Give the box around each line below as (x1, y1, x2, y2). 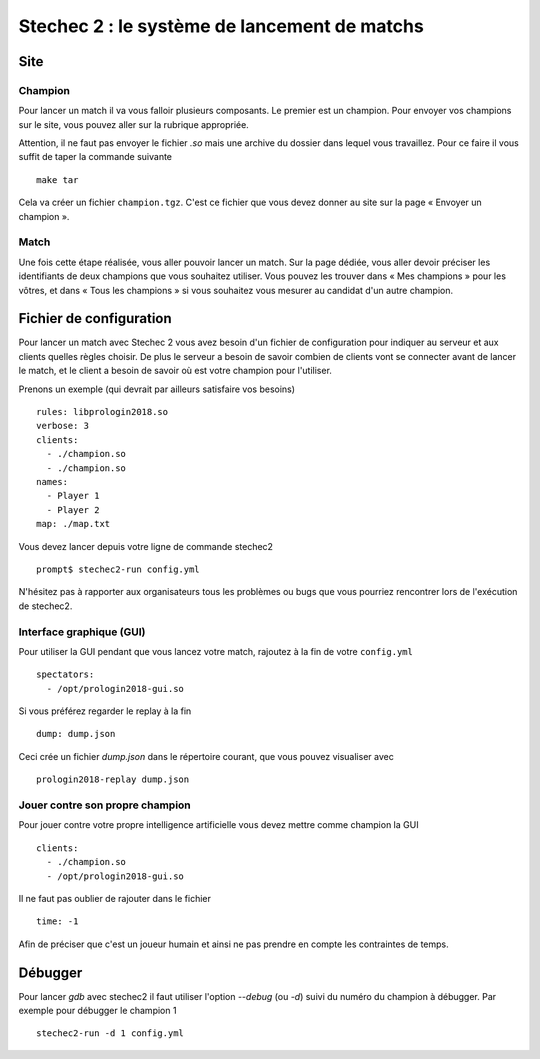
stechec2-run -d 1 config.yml (36, 1028, 185, 1039)
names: (36, 476, 69, 487)
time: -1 (36, 916, 79, 927)
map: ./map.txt (36, 518, 111, 530)
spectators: (36, 669, 95, 680)
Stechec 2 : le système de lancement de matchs (18, 15, 424, 37)
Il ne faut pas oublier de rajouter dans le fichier (18, 892, 212, 904)
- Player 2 (46, 504, 100, 515)
